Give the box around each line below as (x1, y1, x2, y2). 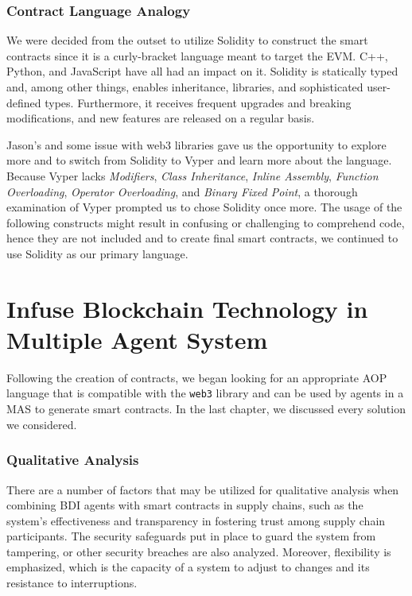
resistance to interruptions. (6, 575, 138, 591)
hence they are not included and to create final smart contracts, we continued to (6, 230, 398, 246)
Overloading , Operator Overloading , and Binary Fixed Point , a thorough (6, 183, 358, 199)
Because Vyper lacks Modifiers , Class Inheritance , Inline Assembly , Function (6, 167, 379, 184)
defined (6, 94, 41, 110)
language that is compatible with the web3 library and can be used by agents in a (6, 385, 404, 401)
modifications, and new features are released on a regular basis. (6, 110, 315, 126)
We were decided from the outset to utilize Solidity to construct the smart (6, 32, 368, 48)
